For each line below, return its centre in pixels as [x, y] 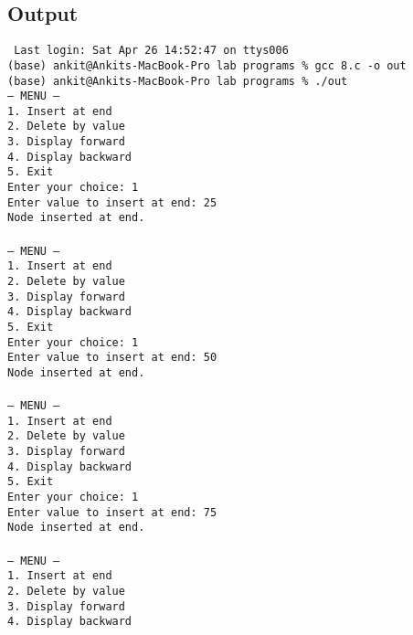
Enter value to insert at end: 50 [112, 358]
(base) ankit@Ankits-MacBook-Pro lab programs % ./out [178, 81]
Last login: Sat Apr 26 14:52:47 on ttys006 [151, 51]
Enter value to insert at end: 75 [112, 512]
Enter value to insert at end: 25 [112, 202]
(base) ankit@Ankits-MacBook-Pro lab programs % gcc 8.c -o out [207, 65]
